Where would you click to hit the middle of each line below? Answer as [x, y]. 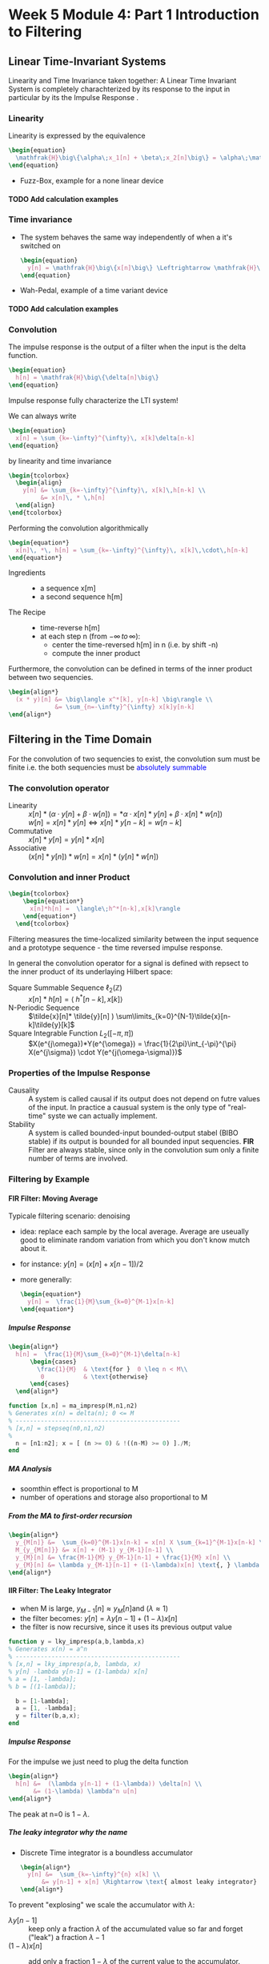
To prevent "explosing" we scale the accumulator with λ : [102, 1905]
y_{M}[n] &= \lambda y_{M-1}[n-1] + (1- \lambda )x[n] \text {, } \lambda [138, 1565]
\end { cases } [49, 1384]
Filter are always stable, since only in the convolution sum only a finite [144, 1150]
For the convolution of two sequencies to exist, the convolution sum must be [134, 759]
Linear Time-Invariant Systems [87, 61]
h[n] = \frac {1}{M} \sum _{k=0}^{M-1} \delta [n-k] [98, 1354]
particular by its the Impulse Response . [73, 97]
